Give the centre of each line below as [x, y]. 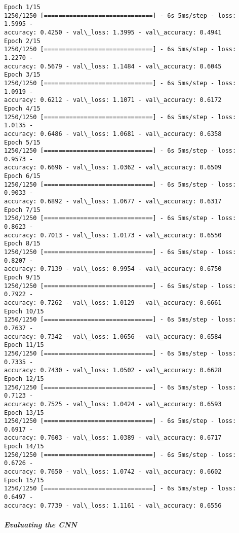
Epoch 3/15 [22, 75]
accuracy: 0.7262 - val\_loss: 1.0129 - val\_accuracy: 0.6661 [113, 303]
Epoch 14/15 [24, 447]
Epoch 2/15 [22, 41]
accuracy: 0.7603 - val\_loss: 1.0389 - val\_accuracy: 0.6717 [113, 438]
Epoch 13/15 [24, 413]
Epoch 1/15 [22, 7]
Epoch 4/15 [22, 108]
